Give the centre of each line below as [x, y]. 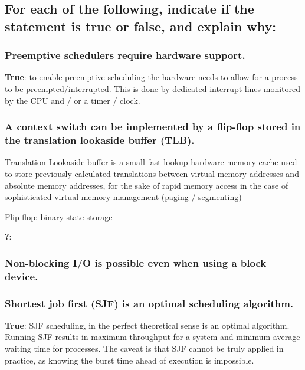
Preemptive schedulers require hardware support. [125, 55]
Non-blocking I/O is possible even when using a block [136, 262]
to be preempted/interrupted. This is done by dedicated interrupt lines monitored [153, 88]
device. [22, 276]
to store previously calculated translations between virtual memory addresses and [152, 173]
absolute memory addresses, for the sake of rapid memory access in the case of [147, 185]
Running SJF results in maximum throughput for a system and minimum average [152, 337]
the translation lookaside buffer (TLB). [100, 140]
